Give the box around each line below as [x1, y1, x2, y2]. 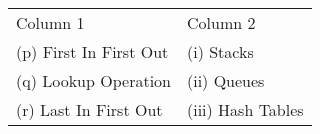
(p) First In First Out [16, 40, 169, 63]
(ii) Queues [186, 69, 265, 92]
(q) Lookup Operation [16, 69, 171, 92]
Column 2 [186, 11, 256, 34]
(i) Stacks [186, 40, 254, 63]
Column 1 [16, 11, 85, 34]
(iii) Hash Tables [186, 98, 304, 121]
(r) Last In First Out [16, 98, 163, 121]
